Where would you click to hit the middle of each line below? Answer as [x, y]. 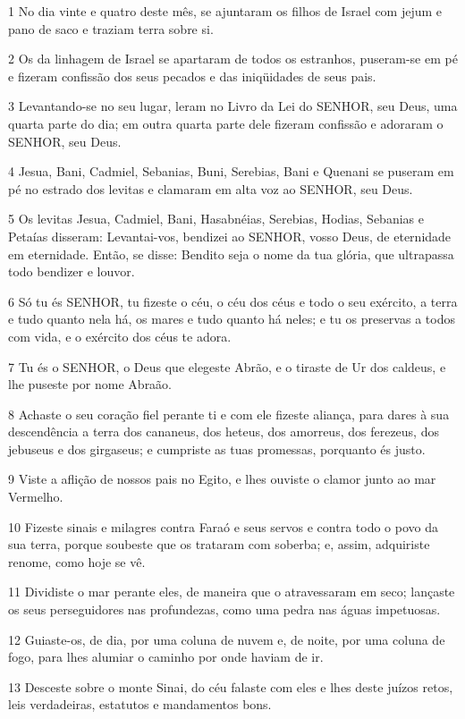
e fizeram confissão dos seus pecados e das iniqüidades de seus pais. [192, 76]
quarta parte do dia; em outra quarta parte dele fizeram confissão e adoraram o [226, 123]
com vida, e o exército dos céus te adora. [120, 336]
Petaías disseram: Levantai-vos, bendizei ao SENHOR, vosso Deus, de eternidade [230, 236]
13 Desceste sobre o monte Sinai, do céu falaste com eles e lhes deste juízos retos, [231, 686]
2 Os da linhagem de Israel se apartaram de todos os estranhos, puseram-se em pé [233, 59]
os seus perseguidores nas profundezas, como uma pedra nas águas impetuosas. [224, 609]
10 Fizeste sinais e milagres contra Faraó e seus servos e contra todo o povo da [223, 526]
